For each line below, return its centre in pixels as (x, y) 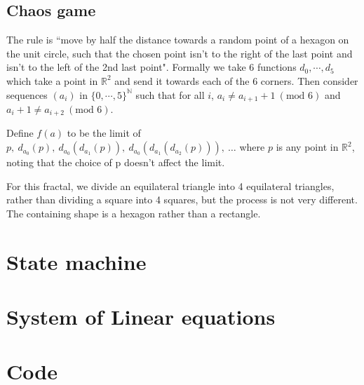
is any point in (307, 147)
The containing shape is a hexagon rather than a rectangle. (134, 213)
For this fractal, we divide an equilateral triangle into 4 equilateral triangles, (170, 185)
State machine (76, 261)
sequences (27, 94)
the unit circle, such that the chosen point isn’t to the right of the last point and (180, 53)
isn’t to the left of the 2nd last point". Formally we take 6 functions (151, 67)
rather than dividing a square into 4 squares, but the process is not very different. (182, 200)
